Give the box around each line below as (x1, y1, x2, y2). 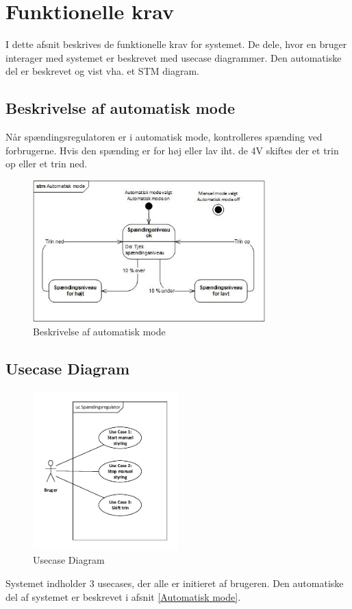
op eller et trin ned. (5, 156, 88, 171)
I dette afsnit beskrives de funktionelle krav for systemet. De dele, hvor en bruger (5, 37, 347, 51)
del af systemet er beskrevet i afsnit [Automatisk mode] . (5, 589, 241, 604)
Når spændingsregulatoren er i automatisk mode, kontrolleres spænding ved (5, 130, 323, 144)
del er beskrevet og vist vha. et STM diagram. (5, 64, 199, 78)
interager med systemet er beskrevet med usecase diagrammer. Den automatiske (5, 50, 342, 64)
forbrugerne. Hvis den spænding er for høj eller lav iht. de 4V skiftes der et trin (5, 143, 339, 157)
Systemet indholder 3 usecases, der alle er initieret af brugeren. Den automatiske (5, 575, 344, 590)
